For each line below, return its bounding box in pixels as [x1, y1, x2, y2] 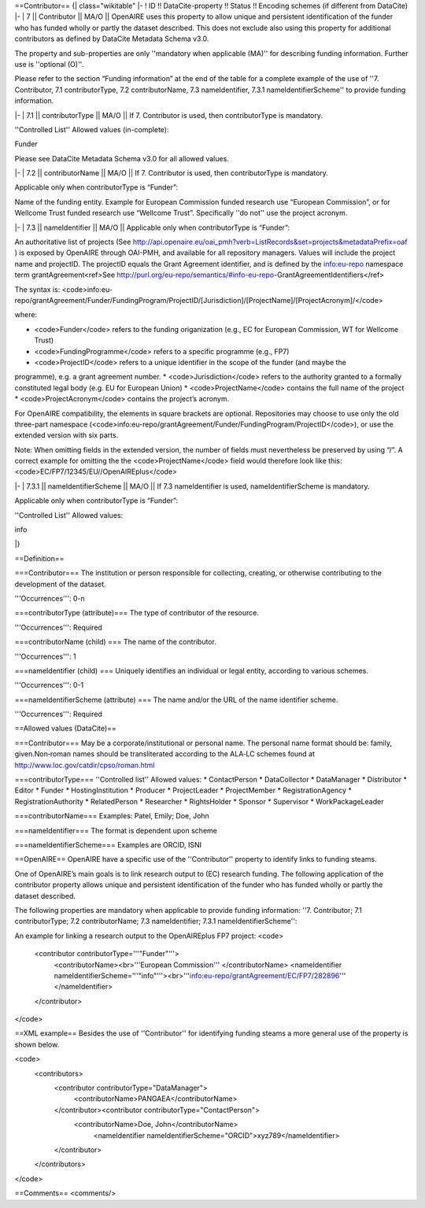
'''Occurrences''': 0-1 [14, 681, 84, 690]
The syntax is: [14, 284, 61, 294]
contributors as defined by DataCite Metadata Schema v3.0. [14, 34, 209, 43]
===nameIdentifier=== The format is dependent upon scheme [14, 826, 218, 835]
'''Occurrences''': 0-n [14, 593, 86, 603]
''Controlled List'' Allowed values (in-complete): [14, 124, 169, 134]
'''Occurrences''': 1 [14, 652, 76, 661]
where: [14, 310, 38, 320]
